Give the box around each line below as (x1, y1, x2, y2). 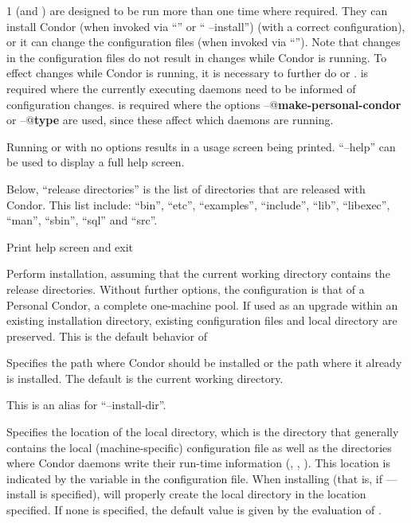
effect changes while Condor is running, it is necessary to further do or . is (6, 64, 369, 81)
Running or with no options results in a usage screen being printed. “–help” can (6, 138, 396, 154)
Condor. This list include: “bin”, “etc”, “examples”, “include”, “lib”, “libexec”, (6, 196, 390, 213)
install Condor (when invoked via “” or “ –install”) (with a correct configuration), (6, 18, 405, 34)
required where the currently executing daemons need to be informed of (6, 80, 356, 96)
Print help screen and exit (6, 238, 134, 255)
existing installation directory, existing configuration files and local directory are (6, 312, 397, 329)
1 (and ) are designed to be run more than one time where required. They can (6, 2, 388, 18)
